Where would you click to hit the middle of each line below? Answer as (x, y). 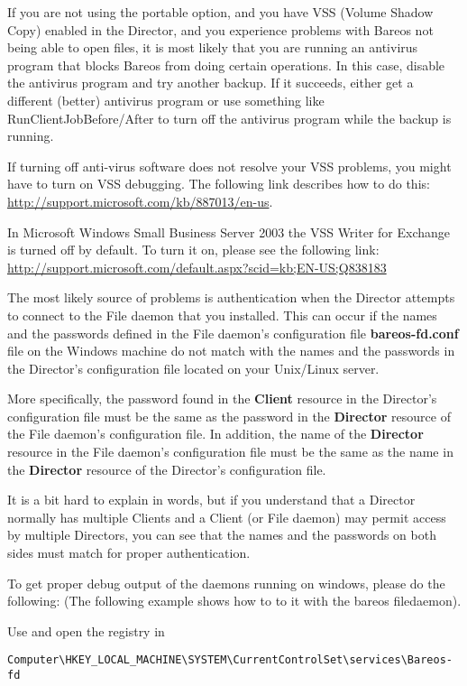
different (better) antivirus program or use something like (166, 100)
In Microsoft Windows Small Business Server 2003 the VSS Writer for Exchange (229, 232)
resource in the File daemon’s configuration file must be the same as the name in (230, 452)
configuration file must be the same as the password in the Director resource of (229, 416)
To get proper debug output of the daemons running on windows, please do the (226, 583)
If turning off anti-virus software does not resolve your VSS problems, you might (229, 166)
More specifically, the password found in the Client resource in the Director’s (222, 399)
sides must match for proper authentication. (129, 553)
